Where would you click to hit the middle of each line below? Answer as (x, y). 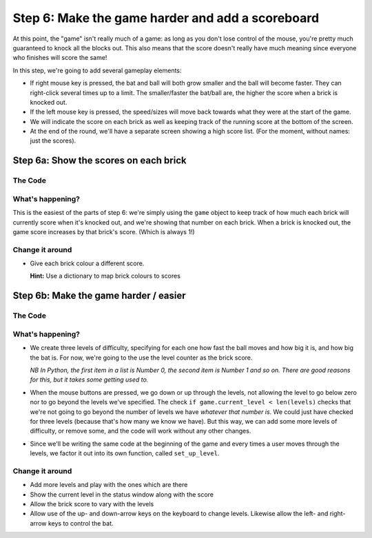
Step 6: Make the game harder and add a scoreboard (166, 18)
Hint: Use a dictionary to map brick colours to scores (105, 276)
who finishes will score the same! (60, 58)
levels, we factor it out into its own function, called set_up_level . (125, 453)
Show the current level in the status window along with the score (122, 494)
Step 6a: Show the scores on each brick (100, 161)
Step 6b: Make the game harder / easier (99, 296)
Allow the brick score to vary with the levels (92, 504)
